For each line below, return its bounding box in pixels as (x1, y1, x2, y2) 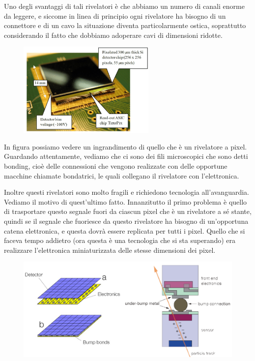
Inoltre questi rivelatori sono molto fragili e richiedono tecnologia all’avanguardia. (4, 187, 249, 197)
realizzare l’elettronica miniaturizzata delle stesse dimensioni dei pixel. (4, 244, 216, 255)
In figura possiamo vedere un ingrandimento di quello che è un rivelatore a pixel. (4, 141, 247, 151)
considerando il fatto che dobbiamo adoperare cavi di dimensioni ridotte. (4, 30, 223, 40)
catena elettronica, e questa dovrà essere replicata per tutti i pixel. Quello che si (4, 225, 245, 236)
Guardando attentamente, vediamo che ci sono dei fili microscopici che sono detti (4, 151, 248, 161)
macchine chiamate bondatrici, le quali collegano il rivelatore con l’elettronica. (4, 170, 239, 180)
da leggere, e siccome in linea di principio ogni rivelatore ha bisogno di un (4, 10, 226, 21)
